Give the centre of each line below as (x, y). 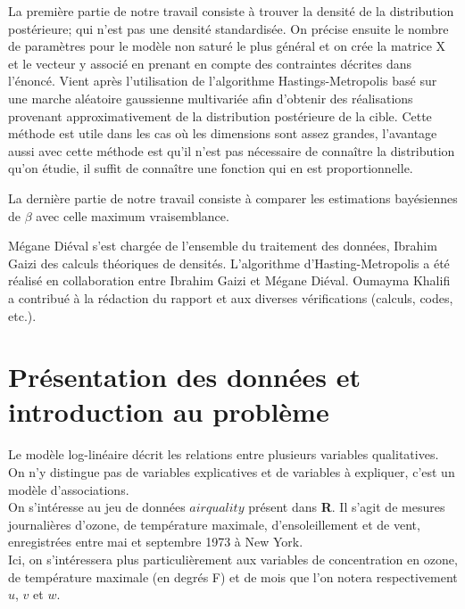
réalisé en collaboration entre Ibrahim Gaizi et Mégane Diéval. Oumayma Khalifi (229, 280)
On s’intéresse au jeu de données (97, 507)
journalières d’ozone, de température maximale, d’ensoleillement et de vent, (214, 524)
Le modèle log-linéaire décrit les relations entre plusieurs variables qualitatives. (224, 454)
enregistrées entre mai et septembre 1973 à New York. (156, 542)
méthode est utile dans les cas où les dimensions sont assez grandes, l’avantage (223, 133)
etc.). (22, 315)
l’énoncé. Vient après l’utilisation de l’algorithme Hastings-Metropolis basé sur (223, 81)
